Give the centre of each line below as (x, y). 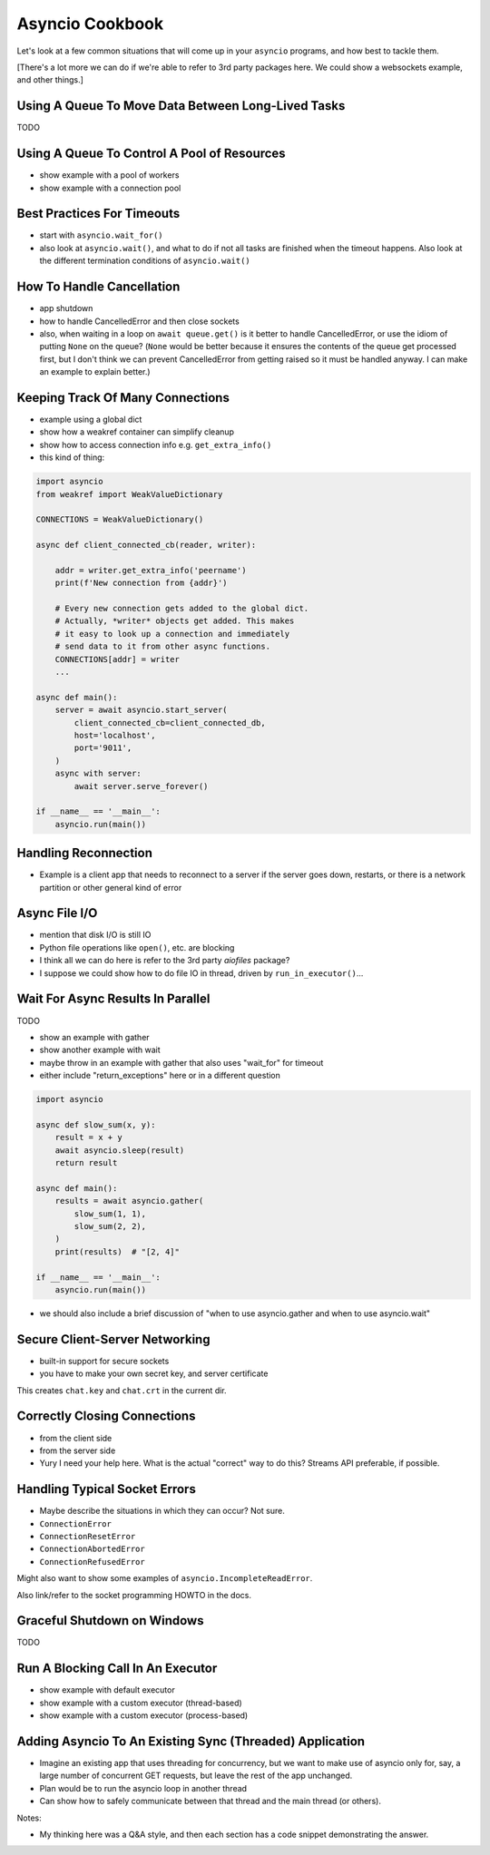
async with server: (98, 774)
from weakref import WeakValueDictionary (129, 494)
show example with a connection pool (110, 188)
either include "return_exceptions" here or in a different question (160, 1076)
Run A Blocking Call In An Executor (117, 1669)
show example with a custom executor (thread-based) (141, 1703)
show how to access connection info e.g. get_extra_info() (156, 444)
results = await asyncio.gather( (129, 1201)
